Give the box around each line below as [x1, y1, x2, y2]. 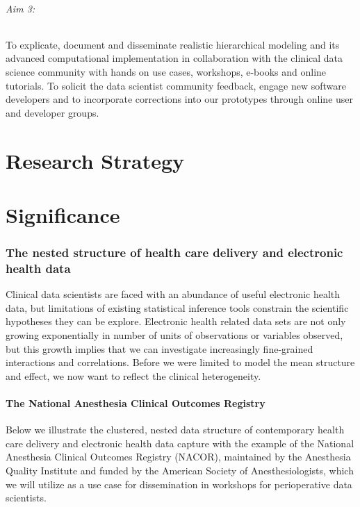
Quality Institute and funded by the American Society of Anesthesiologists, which [6, 463, 354, 477]
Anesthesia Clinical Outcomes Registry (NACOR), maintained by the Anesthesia [6, 449, 351, 464]
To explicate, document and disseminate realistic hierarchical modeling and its [6, 37, 340, 51]
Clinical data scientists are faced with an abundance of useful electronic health [6, 287, 341, 301]
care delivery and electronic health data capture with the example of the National [6, 435, 354, 450]
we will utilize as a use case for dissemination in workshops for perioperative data [6, 476, 352, 491]
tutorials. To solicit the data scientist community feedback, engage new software [6, 78, 347, 92]
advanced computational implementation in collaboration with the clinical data [6, 51, 343, 65]
